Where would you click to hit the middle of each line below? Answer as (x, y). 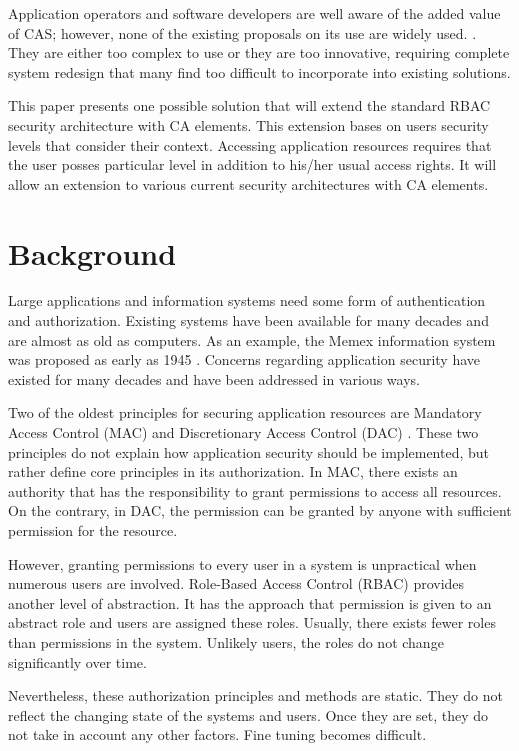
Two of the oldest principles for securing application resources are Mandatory (245, 412)
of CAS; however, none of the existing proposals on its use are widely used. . (242, 32)
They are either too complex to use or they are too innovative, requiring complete (259, 52)
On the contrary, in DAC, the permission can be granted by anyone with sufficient (260, 510)
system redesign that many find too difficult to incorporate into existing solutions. (259, 71)
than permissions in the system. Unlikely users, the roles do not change (226, 641)
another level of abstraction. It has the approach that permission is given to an (250, 602)
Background (92, 252)
